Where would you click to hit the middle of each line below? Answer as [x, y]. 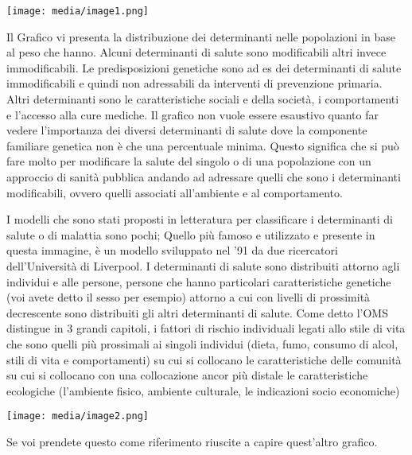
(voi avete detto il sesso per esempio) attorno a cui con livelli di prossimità [189, 297]
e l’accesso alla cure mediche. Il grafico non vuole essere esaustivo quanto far [192, 114]
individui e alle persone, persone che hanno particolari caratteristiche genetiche [199, 281]
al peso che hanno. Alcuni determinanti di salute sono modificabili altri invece [196, 52]
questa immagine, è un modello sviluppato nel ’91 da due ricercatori [172, 250]
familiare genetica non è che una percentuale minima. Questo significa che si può [203, 145]
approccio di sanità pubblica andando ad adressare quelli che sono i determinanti [204, 177]
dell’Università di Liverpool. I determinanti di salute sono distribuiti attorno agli [203, 265]
